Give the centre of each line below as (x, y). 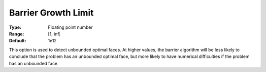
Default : (18, 41)
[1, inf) (54, 34)
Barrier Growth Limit (51, 13)
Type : (15, 27)
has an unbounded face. (34, 63)
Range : (17, 34)
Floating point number (70, 27)
